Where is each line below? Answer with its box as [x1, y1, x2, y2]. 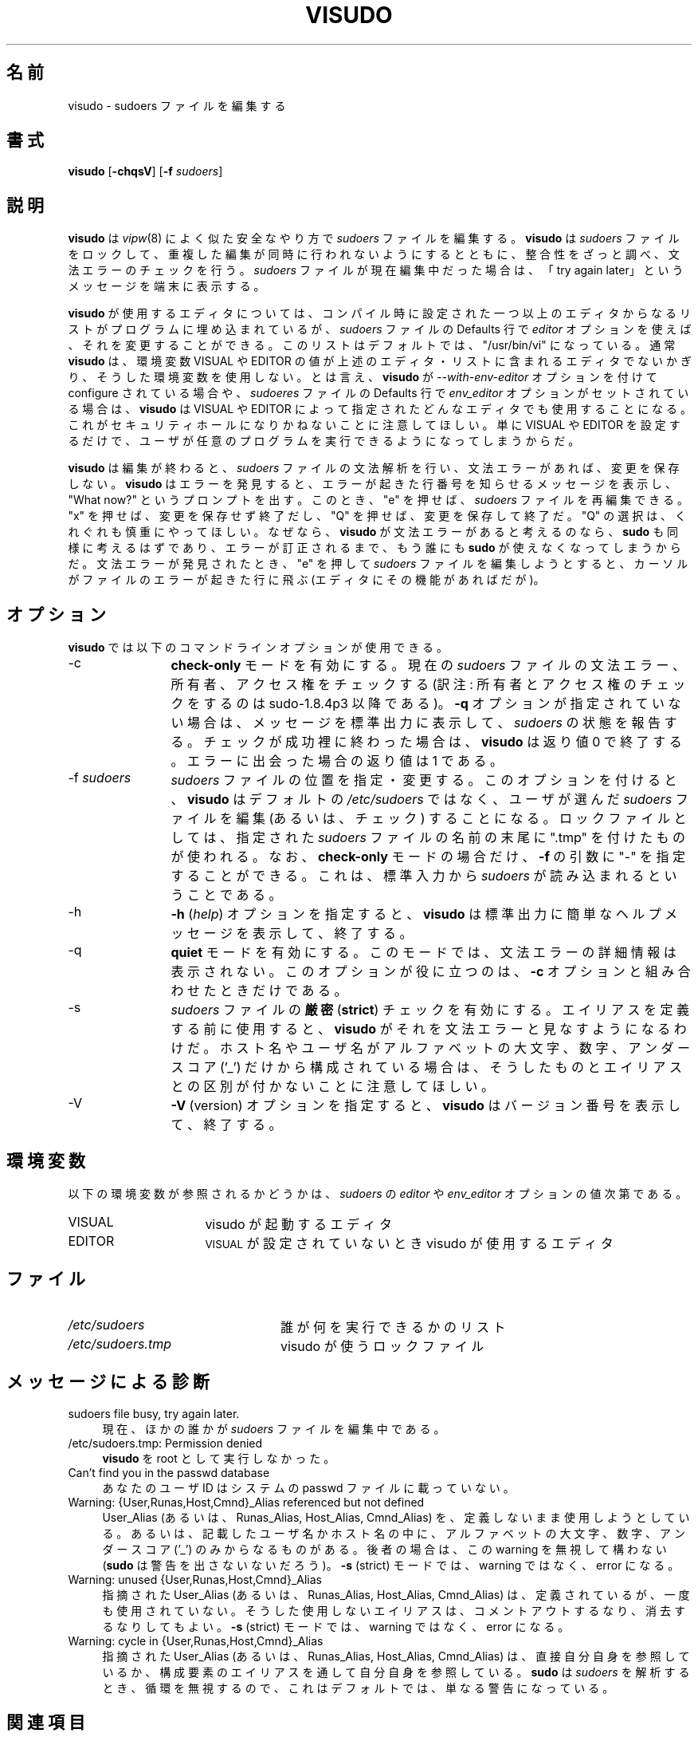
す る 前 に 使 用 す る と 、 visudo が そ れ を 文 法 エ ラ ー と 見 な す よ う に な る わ [171, 1021, 687, 1038]
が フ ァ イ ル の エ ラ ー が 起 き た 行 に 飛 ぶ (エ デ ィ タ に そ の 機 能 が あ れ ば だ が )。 [68, 573, 545, 587]
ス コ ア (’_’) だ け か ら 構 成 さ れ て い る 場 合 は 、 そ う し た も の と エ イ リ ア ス [171, 1059, 683, 1076]
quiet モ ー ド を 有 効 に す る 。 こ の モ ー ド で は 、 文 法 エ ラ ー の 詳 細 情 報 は [171, 944, 676, 961]
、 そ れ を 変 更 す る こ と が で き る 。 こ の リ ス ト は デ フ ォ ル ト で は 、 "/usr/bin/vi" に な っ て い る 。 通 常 [68, 338, 676, 353]
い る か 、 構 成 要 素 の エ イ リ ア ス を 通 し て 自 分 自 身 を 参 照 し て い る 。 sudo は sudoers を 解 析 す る [102, 1664, 690, 1679]
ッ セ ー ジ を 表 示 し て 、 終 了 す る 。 [171, 925, 413, 942]
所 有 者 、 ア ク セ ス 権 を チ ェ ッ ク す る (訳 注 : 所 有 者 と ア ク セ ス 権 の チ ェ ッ [171, 676, 686, 693]
